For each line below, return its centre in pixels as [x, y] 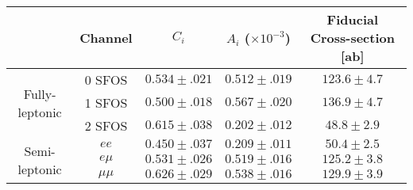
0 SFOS [106, 80]
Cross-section [352, 38]
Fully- [40, 93]
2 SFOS [106, 125]
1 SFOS [106, 103]
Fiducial [353, 19]
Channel [106, 38]
